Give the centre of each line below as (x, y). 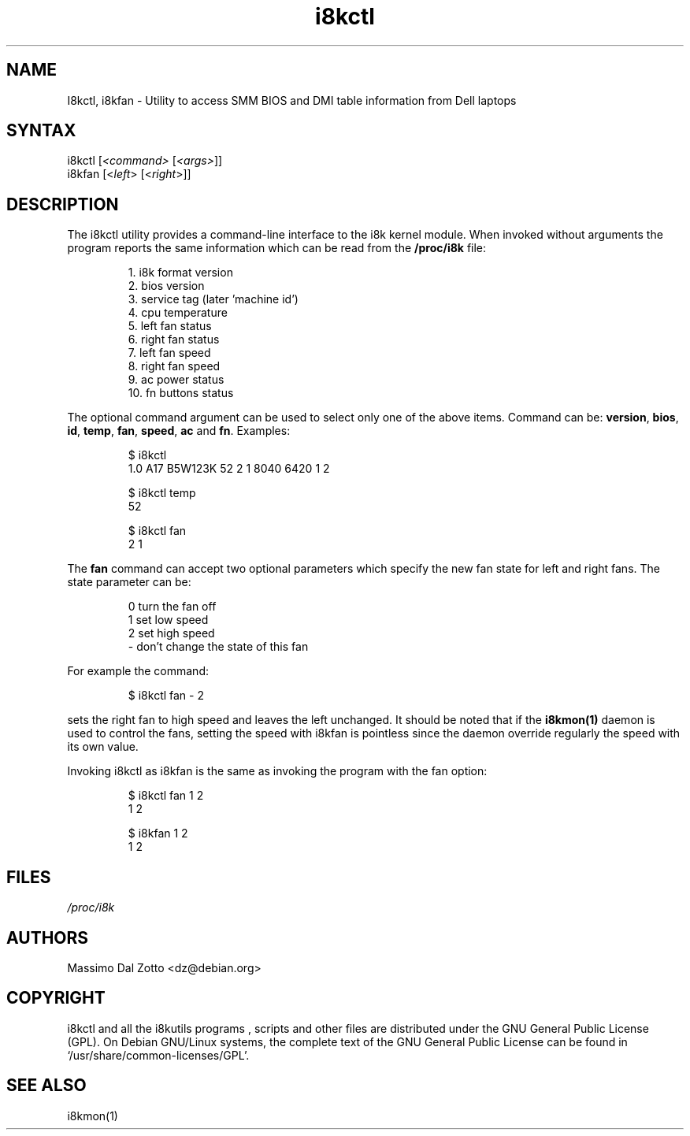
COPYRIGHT (56, 998)
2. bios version (166, 286)
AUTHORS (48, 937)
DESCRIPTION (63, 204)
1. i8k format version (180, 273)
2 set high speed (171, 633)
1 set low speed (168, 620)
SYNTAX (41, 131)
